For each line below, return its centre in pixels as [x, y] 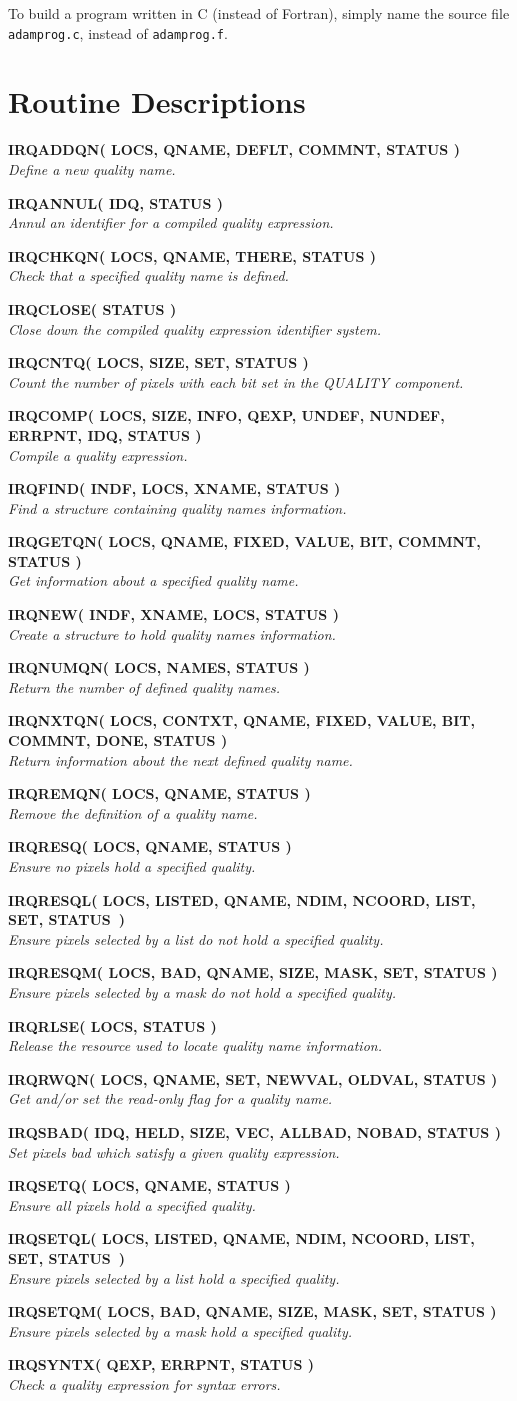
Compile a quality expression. [98, 454]
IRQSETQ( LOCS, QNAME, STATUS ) [149, 1185]
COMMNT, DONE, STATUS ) [118, 740]
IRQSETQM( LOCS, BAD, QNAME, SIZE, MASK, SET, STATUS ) [252, 1311]
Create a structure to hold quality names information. [172, 633]
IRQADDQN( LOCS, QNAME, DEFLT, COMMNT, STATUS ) [234, 149]
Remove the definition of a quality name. [133, 812]
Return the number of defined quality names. [144, 686]
